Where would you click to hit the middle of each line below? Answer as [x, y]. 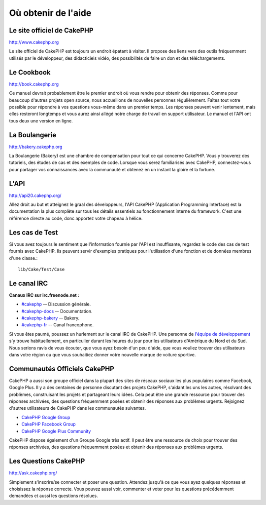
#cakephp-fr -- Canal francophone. [57, 325]
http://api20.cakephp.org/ [35, 195]
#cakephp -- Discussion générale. [56, 304]
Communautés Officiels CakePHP [62, 369]
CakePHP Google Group [46, 417]
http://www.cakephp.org [34, 42]
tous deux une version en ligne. [41, 120]
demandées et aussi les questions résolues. [53, 496]
